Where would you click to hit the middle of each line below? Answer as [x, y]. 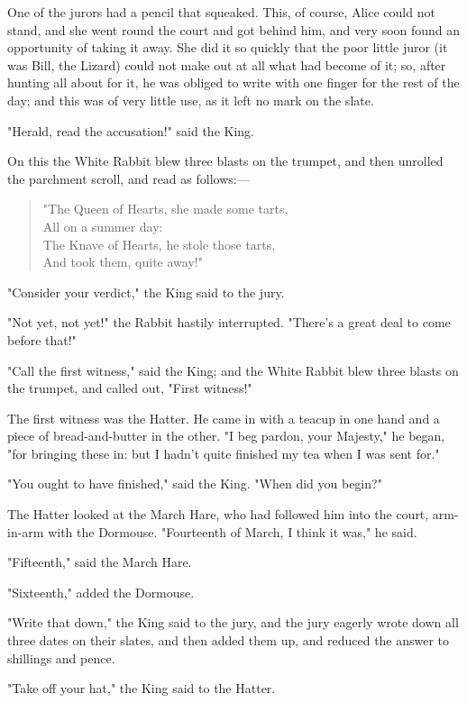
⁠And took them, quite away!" [123, 262]
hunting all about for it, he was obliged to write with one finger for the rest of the [233, 82]
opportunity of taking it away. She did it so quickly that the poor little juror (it [228, 47]
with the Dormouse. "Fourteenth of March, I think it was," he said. [233, 531]
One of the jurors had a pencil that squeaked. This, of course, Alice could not [221, 12]
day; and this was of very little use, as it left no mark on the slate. [191, 100]
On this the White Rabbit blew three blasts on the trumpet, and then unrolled [225, 161]
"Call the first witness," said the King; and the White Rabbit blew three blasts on [233, 370]
